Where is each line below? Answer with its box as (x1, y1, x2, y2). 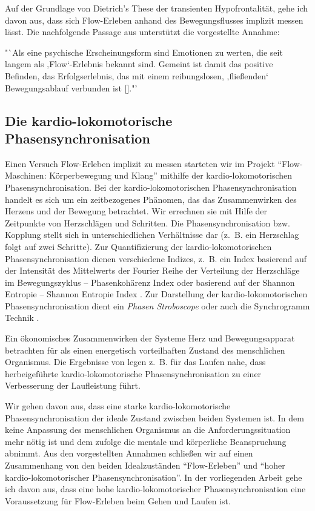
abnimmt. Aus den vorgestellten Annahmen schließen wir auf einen (5, 447, 253, 460)
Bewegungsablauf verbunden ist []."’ (5, 81, 138, 94)
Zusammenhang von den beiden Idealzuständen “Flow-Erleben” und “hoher (5, 459, 285, 471)
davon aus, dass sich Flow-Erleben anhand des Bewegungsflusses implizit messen (5, 13, 303, 26)
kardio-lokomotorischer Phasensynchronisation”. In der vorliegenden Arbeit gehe (5, 470, 302, 483)
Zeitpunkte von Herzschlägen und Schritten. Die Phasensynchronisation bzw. (5, 216, 291, 229)
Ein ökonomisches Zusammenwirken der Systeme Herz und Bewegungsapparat (5, 332, 295, 345)
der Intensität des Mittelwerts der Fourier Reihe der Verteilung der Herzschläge (5, 264, 300, 277)
